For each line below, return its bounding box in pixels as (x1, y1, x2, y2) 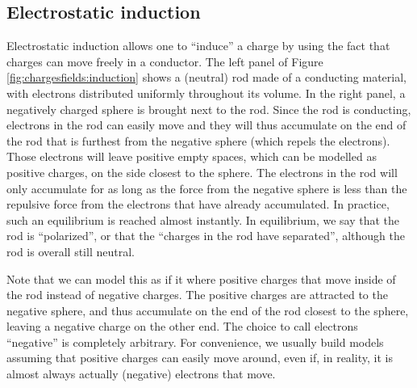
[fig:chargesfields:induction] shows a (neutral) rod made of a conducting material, (6, 69, 407, 86)
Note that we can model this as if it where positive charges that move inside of (6, 270, 396, 287)
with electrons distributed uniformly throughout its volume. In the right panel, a (6, 84, 406, 101)
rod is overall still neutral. (6, 242, 135, 259)
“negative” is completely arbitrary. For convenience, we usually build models (6, 333, 384, 350)
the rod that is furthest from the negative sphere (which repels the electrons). (6, 132, 390, 149)
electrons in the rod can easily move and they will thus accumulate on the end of (6, 116, 407, 133)
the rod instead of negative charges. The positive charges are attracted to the (6, 286, 388, 303)
